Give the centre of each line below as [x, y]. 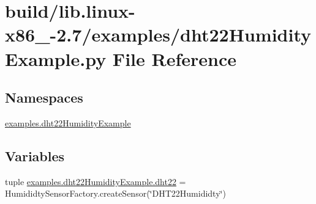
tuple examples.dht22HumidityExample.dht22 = [96, 181]
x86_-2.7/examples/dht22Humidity [158, 35]
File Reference [174, 58]
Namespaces [44, 97]
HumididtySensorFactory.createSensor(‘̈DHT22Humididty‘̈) [115, 193]
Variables [35, 155]
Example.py [56, 58]
